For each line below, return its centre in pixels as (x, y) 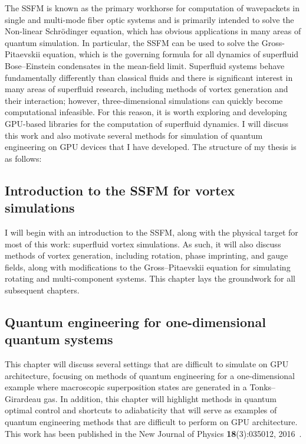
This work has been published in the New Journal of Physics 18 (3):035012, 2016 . (153, 433)
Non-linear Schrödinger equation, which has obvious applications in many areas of (153, 31)
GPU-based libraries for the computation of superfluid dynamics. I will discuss (147, 123)
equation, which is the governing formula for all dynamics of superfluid (171, 54)
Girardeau (23, 398)
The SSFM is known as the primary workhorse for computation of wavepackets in (152, 8)
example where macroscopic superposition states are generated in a (126, 387)
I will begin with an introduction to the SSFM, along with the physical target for (152, 232)
